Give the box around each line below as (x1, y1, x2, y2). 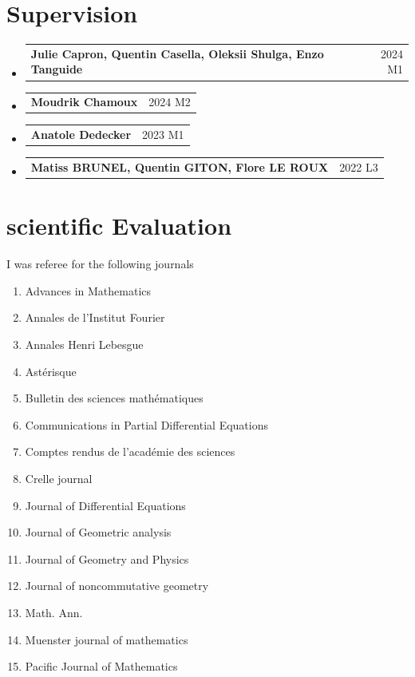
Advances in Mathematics (25, 282, 152, 299)
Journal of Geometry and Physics (25, 550, 189, 567)
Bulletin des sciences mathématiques (25, 390, 204, 406)
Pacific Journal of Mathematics (25, 658, 178, 675)
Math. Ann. (25, 604, 83, 620)
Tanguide (30, 61, 83, 77)
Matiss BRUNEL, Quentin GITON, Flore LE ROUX (30, 159, 329, 175)
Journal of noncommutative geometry (25, 577, 209, 594)
